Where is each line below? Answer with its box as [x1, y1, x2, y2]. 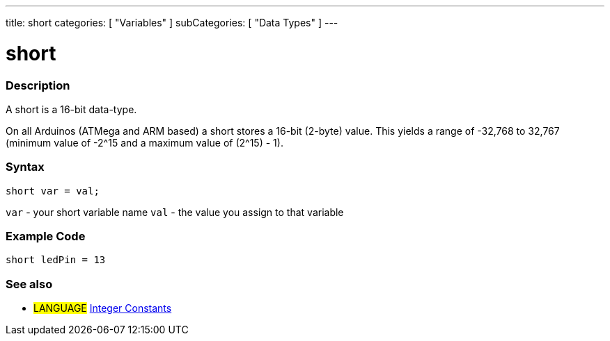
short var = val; [6, 185, 100, 197]
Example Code [6, 229, 86, 243]
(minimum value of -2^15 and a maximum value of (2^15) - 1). [6, 136, 283, 149]
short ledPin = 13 [6, 254, 106, 266]
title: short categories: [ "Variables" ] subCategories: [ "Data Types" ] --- [6, 17, 338, 28]
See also [6, 276, 53, 291]
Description [6, 78, 70, 92]
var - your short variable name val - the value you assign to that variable [6, 206, 344, 218]
